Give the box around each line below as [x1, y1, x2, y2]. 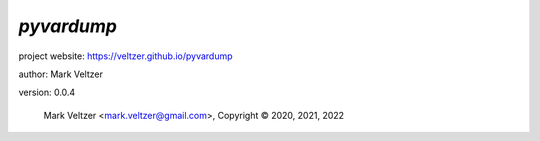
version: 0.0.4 [18, 86, 76, 99]
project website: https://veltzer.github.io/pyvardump [18, 50, 234, 62]
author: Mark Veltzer [18, 68, 104, 80]
